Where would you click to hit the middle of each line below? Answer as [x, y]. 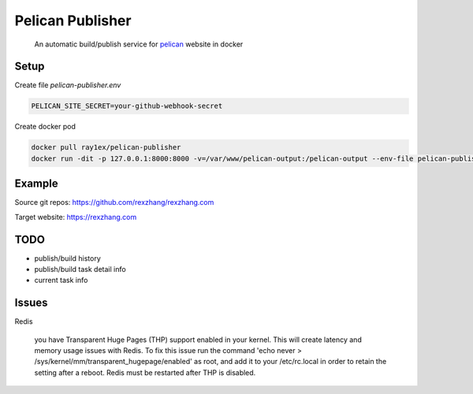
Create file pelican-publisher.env [68, 85]
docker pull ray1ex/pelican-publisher [106, 147]
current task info [61, 281]
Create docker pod [45, 127]
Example [36, 184]
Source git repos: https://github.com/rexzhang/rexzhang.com [114, 203]
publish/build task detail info [80, 269]
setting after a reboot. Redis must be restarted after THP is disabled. [145, 372]
